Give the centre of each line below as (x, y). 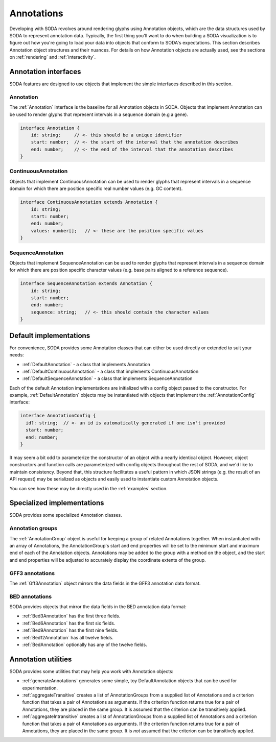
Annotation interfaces (45, 71)
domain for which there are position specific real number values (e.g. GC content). (96, 188)
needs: (17, 355)
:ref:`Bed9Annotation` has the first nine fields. (70, 630)
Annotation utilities (41, 659)
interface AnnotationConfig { (58, 416)
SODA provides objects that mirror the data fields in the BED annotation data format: (98, 607)
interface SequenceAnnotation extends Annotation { (86, 284)
